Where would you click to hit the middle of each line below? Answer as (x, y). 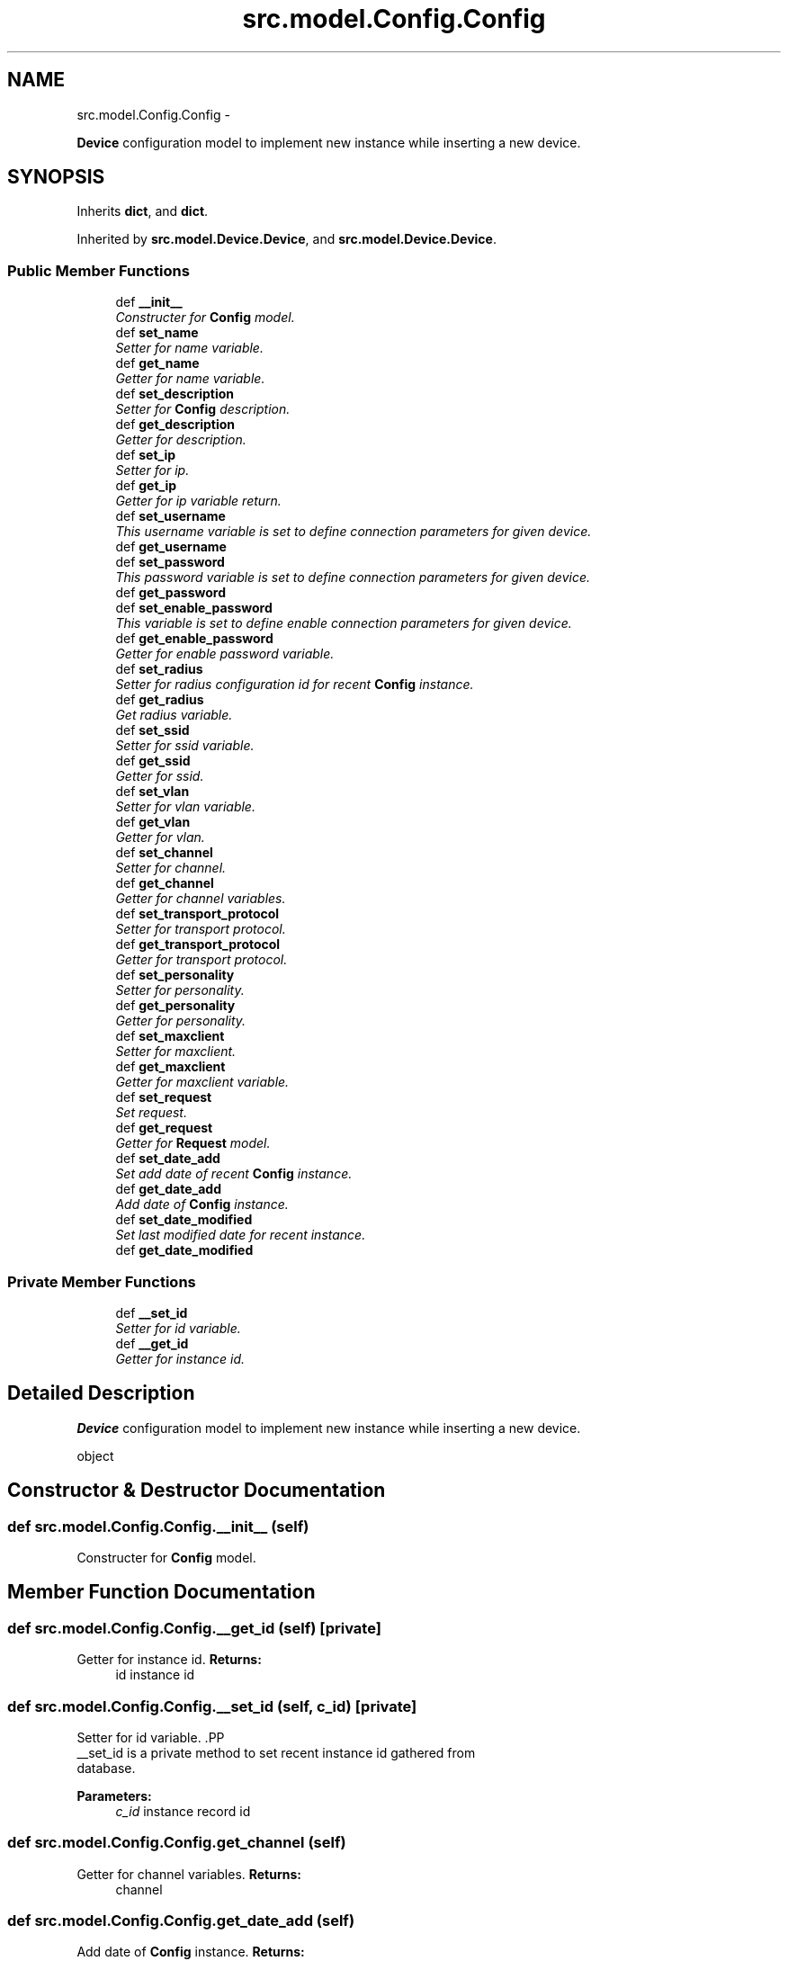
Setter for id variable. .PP (151, 1737)
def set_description (175, 394)
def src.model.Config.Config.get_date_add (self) (181, 1921)
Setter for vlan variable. (185, 807)
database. (106, 1768)
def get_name (157, 363)
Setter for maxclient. (176, 1052)
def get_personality (175, 1006)
